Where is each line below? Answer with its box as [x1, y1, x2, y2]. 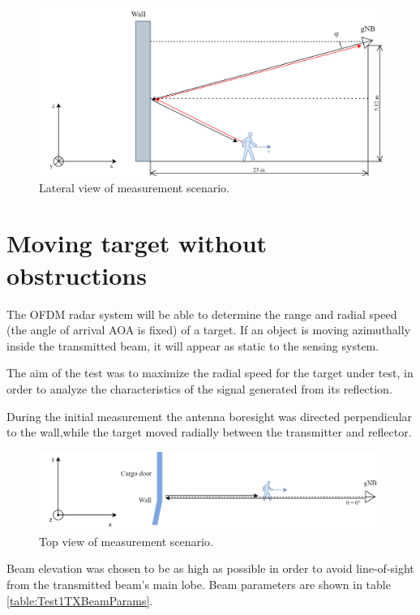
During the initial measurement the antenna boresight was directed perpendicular [6, 407, 413, 424]
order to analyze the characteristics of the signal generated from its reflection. [6, 380, 392, 397]
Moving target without [6, 226, 268, 260]
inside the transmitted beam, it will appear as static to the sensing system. [6, 337, 379, 354]
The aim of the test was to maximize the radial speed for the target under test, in [6, 364, 414, 381]
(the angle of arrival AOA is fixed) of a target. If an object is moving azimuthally [6, 321, 411, 338]
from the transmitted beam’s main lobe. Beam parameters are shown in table [6, 576, 391, 592]
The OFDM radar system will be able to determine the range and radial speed [6, 305, 397, 322]
